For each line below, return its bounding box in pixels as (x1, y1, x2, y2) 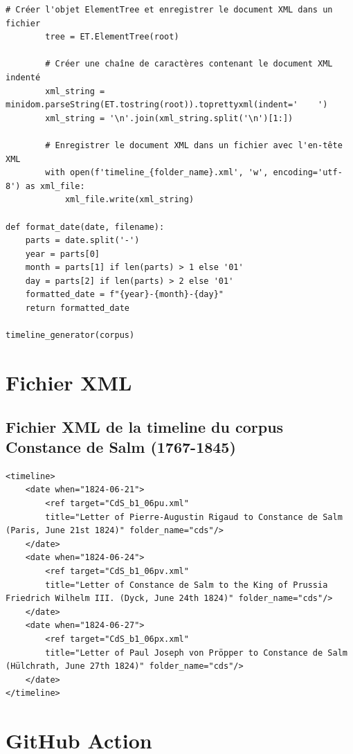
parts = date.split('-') (25, 235, 140, 246)
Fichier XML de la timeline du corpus (6, 415, 284, 437)
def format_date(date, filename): (6, 222, 165, 232)
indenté (6, 72, 41, 82)
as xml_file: (25, 181, 85, 191)
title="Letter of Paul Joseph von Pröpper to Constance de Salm (45, 647, 347, 658)
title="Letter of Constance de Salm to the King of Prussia (45, 580, 328, 590)
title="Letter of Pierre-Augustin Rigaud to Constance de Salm (45, 512, 343, 522)
